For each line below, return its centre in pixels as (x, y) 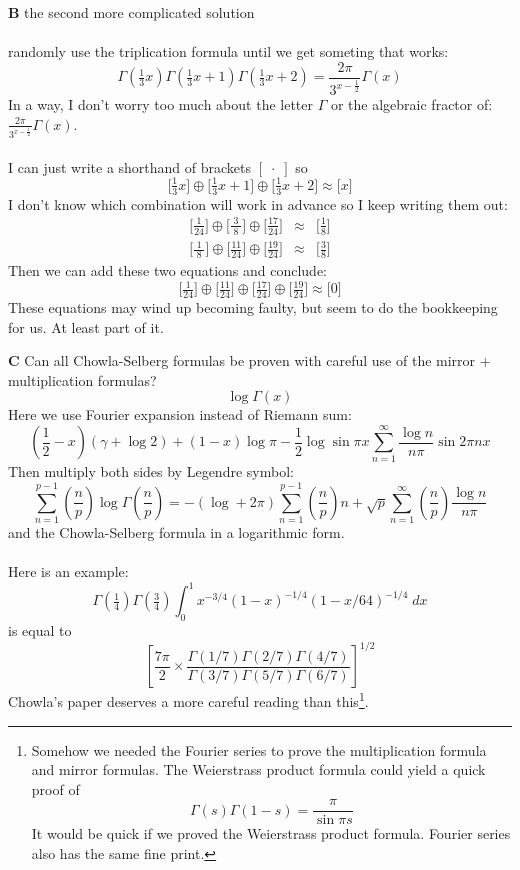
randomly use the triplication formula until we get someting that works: (228, 51)
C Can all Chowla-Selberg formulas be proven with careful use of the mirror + (249, 360)
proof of (55, 788)
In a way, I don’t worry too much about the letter (161, 104)
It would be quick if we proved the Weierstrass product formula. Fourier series (271, 833)
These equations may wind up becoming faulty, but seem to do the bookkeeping (253, 307)
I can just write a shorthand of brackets (130, 166)
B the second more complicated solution (131, 12)
